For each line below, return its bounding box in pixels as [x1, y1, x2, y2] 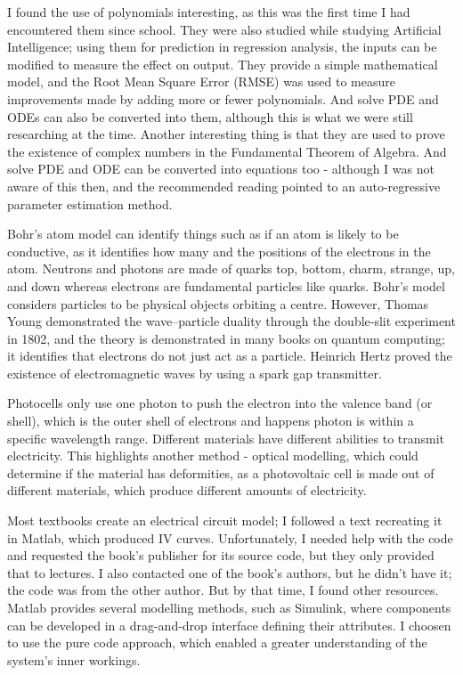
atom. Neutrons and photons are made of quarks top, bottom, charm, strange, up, [7, 259, 455, 278]
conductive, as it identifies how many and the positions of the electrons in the [7, 241, 431, 260]
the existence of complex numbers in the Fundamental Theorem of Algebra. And [7, 142, 447, 160]
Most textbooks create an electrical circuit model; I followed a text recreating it [7, 511, 443, 530]
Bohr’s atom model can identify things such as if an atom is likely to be [7, 224, 399, 243]
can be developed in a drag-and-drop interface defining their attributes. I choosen [7, 615, 451, 634]
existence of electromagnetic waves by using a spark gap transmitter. [7, 363, 382, 382]
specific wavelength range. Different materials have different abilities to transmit [7, 428, 445, 447]
